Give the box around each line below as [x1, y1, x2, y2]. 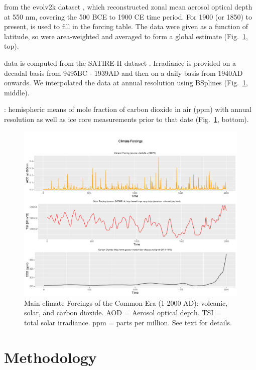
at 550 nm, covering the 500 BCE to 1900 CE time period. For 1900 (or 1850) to [4, 11, 252, 22]
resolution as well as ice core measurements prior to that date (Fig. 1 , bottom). [4, 113, 249, 124]
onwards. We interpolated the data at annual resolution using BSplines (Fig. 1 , [4, 77, 248, 88]
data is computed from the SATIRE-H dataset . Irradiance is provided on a [4, 57, 236, 68]
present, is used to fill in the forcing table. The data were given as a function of [4, 21, 248, 32]
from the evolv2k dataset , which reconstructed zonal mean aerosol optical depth [4, 2, 252, 12]
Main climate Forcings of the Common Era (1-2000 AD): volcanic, [24, 297, 228, 308]
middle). [4, 87, 30, 97]
